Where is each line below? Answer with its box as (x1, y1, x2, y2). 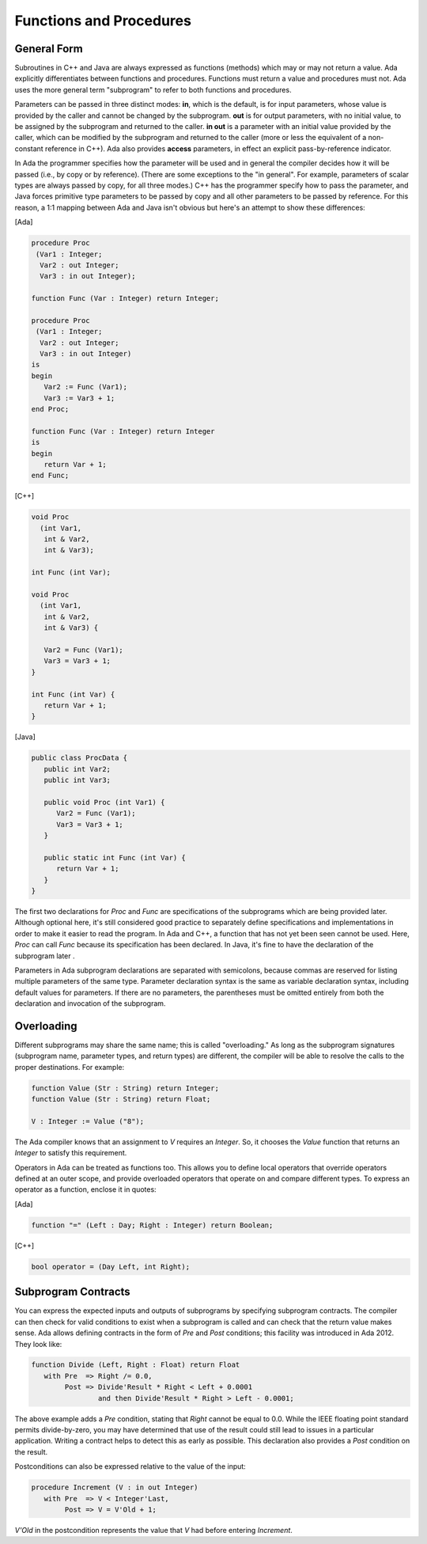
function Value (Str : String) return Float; (31, 1094, 211, 1104)
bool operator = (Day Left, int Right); (31, 1262, 190, 1271)
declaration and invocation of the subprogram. (14, 999, 166, 1008)
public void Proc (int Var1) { (43, 798, 165, 806)
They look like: (14, 1339, 62, 1349)
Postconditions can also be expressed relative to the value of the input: (14, 1462, 247, 1471)
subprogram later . (14, 950, 75, 961)
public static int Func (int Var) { (43, 853, 186, 862)
